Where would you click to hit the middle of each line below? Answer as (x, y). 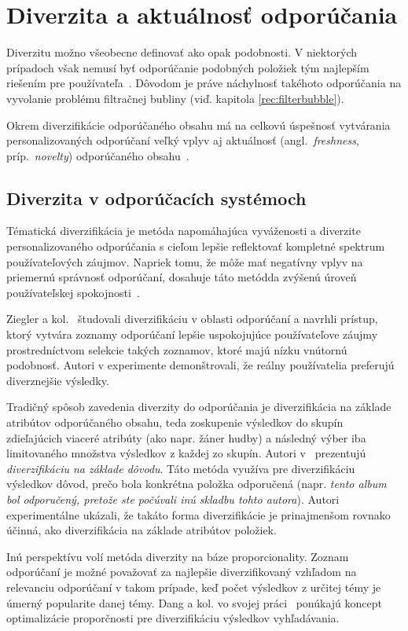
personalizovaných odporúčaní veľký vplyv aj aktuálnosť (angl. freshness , (183, 140)
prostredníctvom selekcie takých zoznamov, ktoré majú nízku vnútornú (177, 349)
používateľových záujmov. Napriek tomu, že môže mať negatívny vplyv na (185, 261)
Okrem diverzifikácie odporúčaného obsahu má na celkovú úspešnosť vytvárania (198, 125)
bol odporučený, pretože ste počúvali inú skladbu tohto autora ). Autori (173, 499)
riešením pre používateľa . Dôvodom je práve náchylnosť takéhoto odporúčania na (204, 83)
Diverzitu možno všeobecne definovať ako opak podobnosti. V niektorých (182, 52)
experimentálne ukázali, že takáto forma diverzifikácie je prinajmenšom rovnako (198, 514)
